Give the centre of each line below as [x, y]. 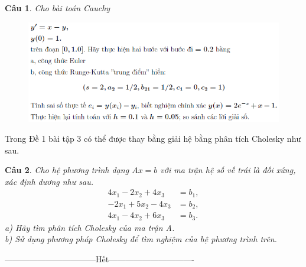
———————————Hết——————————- [100, 259]
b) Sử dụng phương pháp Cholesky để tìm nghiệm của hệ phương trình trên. [141, 239]
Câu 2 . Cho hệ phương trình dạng [67, 170]
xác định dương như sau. [49, 181]
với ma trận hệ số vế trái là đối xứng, [228, 170]
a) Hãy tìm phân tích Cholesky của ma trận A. [90, 227]
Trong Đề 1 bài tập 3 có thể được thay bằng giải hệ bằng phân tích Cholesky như [153, 138]
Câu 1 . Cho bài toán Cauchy [58, 8]
